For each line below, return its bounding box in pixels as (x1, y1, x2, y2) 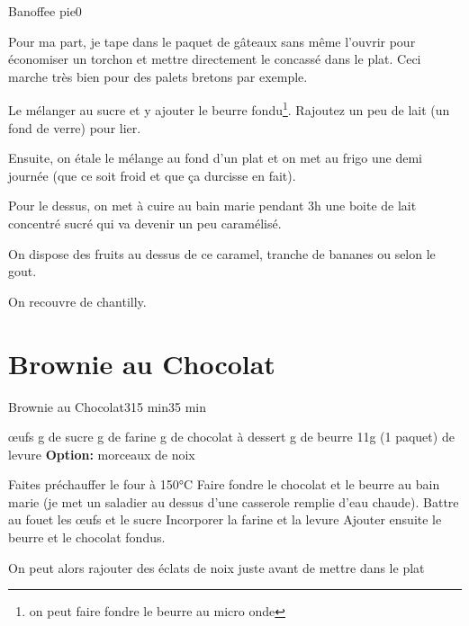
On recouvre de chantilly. (8, 291, 147, 310)
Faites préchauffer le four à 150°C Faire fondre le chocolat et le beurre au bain (8, 475, 440, 494)
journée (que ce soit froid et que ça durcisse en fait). (8, 165, 296, 184)
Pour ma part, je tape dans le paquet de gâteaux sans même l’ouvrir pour (8, 31, 416, 50)
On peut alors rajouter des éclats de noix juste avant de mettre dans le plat (8, 558, 425, 577)
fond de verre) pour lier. (8, 118, 141, 137)
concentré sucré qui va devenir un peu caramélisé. (8, 214, 282, 232)
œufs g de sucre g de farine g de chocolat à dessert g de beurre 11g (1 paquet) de (8, 427, 455, 446)
